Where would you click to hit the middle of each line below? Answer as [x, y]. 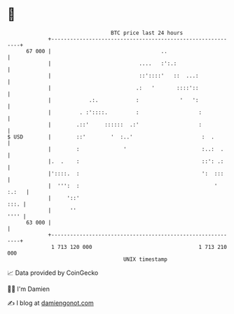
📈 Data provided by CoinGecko [53, 273]
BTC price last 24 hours [147, 33]
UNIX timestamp [145, 259]
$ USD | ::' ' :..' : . [111, 137]
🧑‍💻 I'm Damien [29, 289]
